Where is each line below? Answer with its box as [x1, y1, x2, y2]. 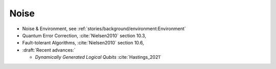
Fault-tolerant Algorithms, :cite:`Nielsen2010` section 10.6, [22, 40, 144, 46]
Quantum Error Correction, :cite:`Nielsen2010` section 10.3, [22, 32, 147, 38]
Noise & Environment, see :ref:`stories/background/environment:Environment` [22, 26, 186, 32]
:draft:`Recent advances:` [22, 47, 76, 53]
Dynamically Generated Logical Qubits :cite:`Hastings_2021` [35, 54, 162, 60]
